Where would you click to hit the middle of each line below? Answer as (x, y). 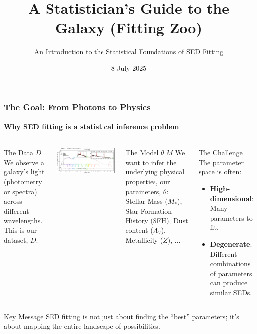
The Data (19, 152)
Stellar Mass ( (147, 201)
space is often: (220, 172)
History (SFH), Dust (157, 220)
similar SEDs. (231, 292)
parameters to (231, 217)
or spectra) (21, 191)
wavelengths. (23, 220)
